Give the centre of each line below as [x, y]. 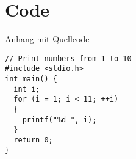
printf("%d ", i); [59, 120]
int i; [27, 89]
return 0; [33, 140]
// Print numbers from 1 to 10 [68, 58]
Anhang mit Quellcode [47, 39]
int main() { [31, 79]
